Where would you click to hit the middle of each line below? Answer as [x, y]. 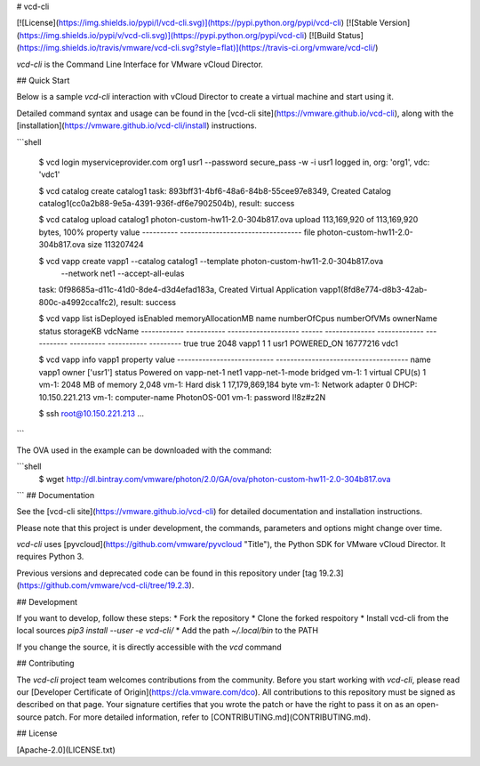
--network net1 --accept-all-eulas [123, 274]
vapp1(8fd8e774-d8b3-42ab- [373, 290]
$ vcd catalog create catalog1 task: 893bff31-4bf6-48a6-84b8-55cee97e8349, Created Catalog [215, 190]
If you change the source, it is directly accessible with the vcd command [149, 647]
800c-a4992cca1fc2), [79, 302]
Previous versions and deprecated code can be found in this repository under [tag [167, 573]
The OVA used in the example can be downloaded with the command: [144, 450]
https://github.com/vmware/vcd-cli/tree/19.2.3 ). [107, 585]
